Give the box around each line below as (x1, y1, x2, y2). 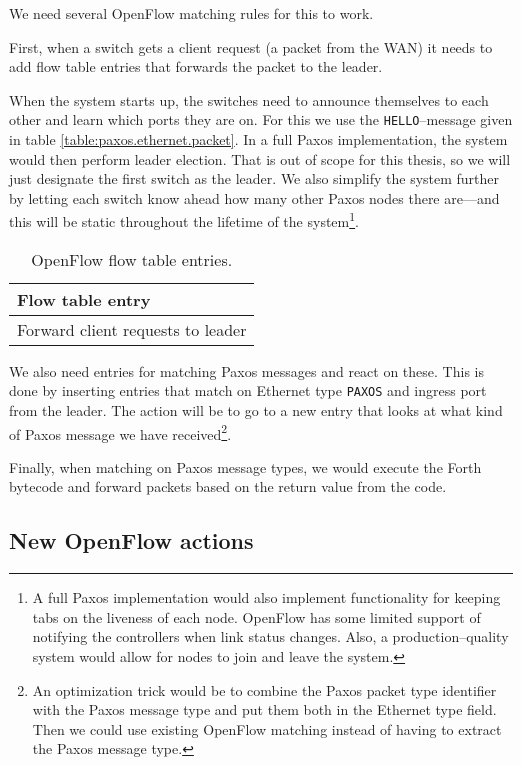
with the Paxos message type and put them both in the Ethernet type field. (32, 699, 497, 720)
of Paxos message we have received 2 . (9, 420, 232, 444)
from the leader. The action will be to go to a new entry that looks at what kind (9, 399, 503, 420)
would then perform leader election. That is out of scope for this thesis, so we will (9, 148, 511, 169)
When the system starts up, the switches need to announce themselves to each (9, 89, 489, 110)
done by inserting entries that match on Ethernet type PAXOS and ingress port (9, 380, 487, 401)
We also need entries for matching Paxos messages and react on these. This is (9, 360, 484, 381)
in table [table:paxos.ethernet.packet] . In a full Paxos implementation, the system (9, 129, 508, 150)
